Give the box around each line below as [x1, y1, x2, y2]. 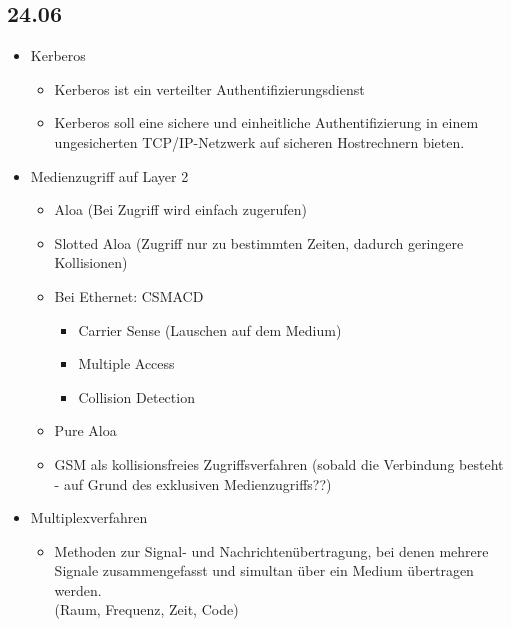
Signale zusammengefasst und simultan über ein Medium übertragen [54, 560, 474, 581]
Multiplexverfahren [30, 507, 148, 528]
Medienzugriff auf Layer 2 [30, 165, 189, 186]
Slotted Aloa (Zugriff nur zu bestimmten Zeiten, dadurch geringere [54, 232, 464, 253]
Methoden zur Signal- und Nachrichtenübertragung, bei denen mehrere [54, 540, 489, 561]
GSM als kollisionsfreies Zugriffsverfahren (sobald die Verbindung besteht [54, 453, 504, 474]
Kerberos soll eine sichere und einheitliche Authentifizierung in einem [54, 112, 479, 133]
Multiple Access [78, 353, 175, 374]
